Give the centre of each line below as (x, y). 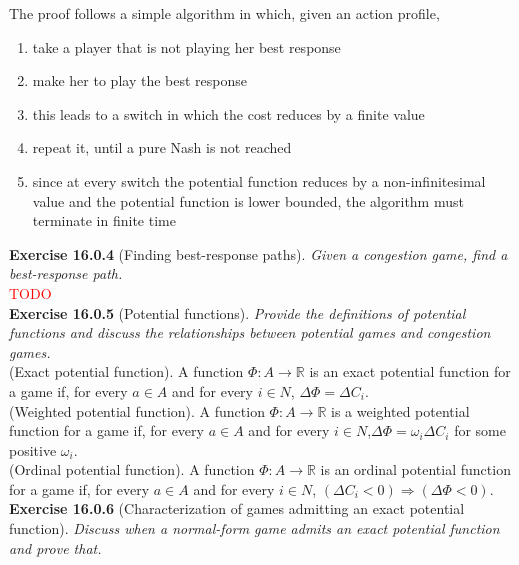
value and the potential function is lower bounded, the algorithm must (248, 200)
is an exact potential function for (410, 371)
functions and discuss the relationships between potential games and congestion (250, 332)
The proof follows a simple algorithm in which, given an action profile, (224, 13)
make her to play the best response (139, 80)
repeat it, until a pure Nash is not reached (162, 147)
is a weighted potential (400, 410)
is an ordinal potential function (415, 469)
